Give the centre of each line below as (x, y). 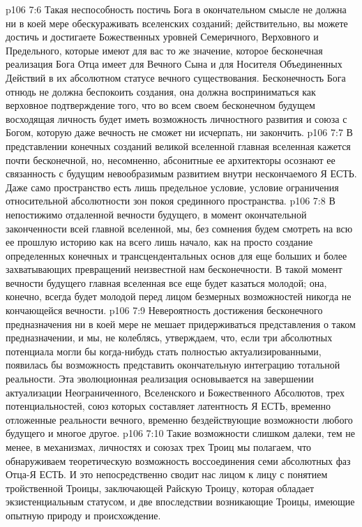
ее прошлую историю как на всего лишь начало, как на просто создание (159, 242)
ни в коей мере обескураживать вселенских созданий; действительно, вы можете (177, 23)
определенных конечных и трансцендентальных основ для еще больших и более (176, 255)
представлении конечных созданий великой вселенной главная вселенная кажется (178, 146)
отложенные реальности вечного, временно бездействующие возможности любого (179, 419)
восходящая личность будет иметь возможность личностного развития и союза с (176, 118)
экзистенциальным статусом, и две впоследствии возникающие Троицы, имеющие (180, 502)
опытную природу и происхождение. (83, 515)
